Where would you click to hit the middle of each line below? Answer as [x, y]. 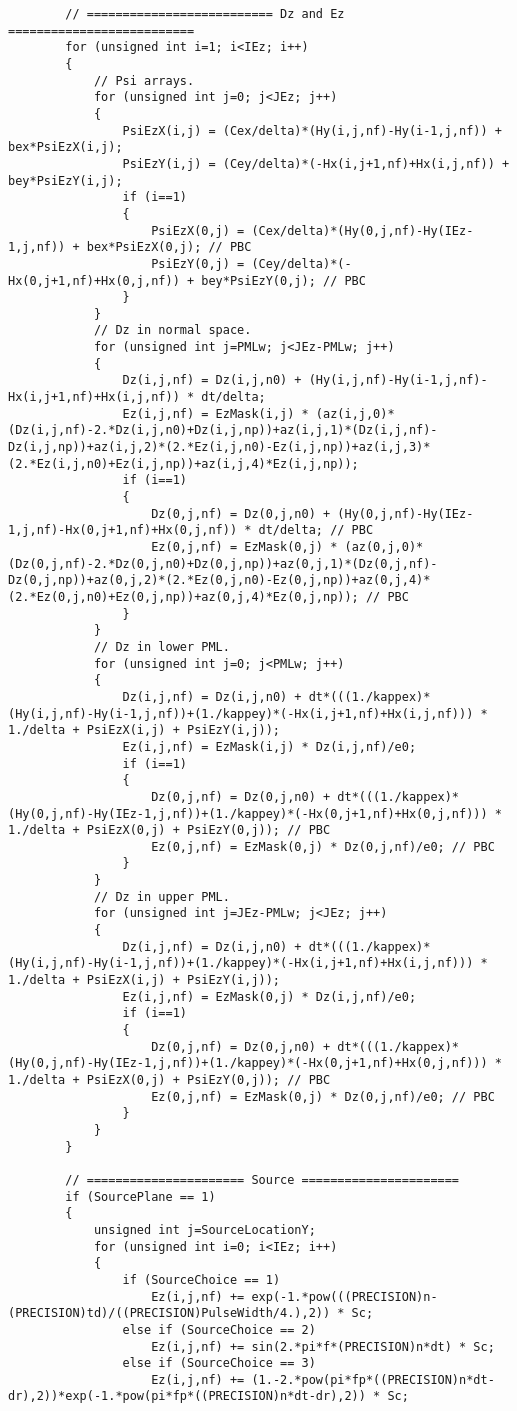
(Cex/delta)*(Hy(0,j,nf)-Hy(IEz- [362, 230]
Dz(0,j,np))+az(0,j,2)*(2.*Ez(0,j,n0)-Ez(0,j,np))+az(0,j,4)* [219, 580]
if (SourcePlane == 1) [140, 1196]
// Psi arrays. [144, 80]
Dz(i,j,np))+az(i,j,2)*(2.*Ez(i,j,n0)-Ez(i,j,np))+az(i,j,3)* [219, 447]
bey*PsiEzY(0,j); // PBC [283, 280]
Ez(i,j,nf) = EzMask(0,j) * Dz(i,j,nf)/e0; [269, 996]
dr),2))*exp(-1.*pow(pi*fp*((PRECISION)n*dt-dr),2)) [187, 1396]
